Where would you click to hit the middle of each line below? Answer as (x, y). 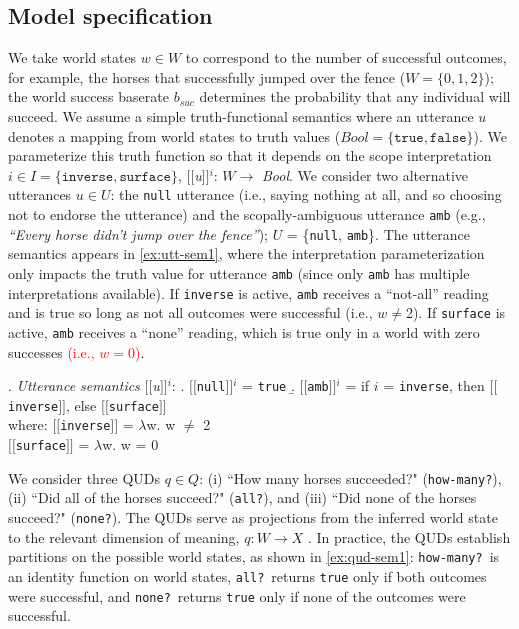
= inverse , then (434, 385)
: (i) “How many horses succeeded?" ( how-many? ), (350, 477)
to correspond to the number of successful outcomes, (346, 57)
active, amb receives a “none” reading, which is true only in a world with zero (244, 331)
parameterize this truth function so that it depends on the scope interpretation (250, 155)
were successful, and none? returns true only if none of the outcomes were (237, 595)
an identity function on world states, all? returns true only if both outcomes (247, 575)
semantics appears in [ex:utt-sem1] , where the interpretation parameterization (246, 253)
